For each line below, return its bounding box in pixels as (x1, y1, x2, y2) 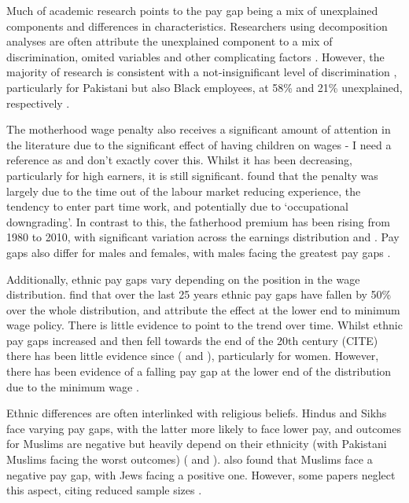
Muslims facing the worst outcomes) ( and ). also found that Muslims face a (6, 451, 373, 468)
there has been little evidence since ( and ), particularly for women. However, (6, 347, 379, 364)
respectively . (6, 94, 70, 111)
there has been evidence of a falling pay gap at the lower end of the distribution (6, 363, 392, 380)
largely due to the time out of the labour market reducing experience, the (6, 182, 361, 199)
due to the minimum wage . (6, 378, 139, 395)
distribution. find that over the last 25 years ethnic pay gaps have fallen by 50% (6, 286, 392, 303)
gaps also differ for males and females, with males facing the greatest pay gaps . (6, 244, 391, 260)
